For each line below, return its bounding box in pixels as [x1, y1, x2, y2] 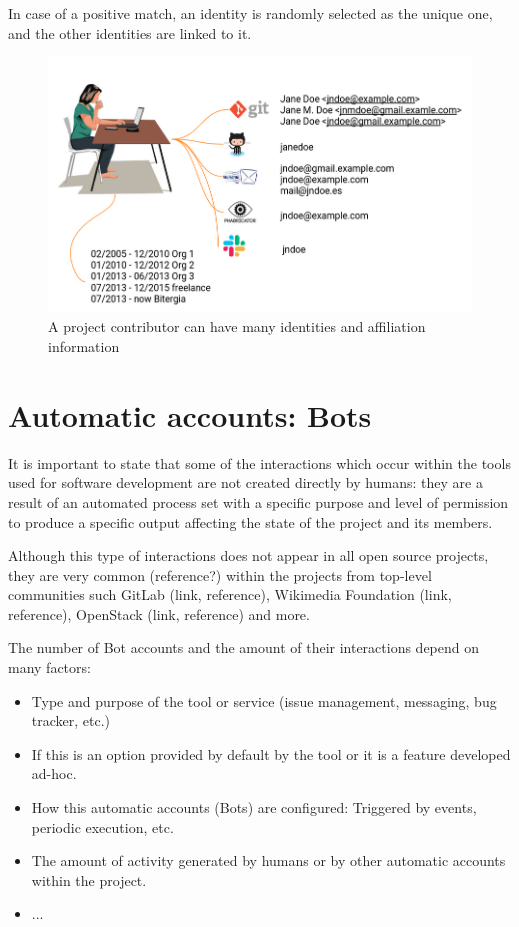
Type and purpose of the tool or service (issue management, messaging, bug [31, 690, 497, 711]
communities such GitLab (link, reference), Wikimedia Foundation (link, [8, 584, 452, 605]
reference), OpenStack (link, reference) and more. [8, 603, 310, 624]
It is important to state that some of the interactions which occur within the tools [8, 452, 511, 473]
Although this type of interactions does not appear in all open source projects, [8, 545, 489, 566]
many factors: [8, 657, 91, 678]
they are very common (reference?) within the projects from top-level [8, 564, 432, 585]
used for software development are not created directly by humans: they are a [8, 472, 483, 493]
